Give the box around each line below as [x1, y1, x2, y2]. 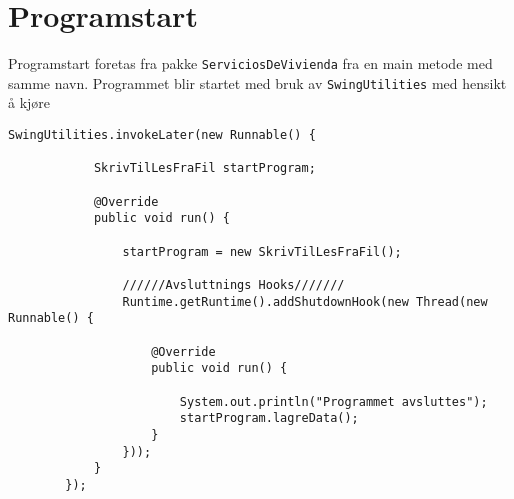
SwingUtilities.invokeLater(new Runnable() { [8, 128, 316, 143]
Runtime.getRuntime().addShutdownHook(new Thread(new [122, 294, 488, 309]
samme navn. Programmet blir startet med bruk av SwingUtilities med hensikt [8, 72, 507, 93]
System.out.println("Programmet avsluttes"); [179, 394, 488, 409]
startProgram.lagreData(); [179, 411, 359, 426]
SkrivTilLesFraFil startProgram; [93, 161, 316, 176]
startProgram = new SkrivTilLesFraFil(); [122, 244, 402, 259]
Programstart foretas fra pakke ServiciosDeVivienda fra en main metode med [8, 53, 493, 74]
